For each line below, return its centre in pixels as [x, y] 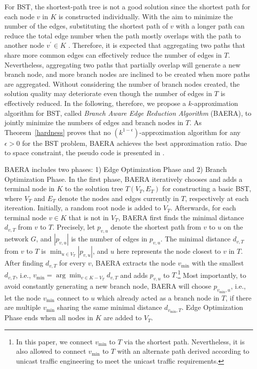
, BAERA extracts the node [133, 263]
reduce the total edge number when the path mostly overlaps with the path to [123, 35]
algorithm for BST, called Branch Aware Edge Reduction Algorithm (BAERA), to [128, 113]
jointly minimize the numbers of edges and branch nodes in [94, 122]
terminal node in [30, 188]
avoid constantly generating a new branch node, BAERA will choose [108, 286]
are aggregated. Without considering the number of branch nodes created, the [122, 84]
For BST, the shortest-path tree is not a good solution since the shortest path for [128, 6]
